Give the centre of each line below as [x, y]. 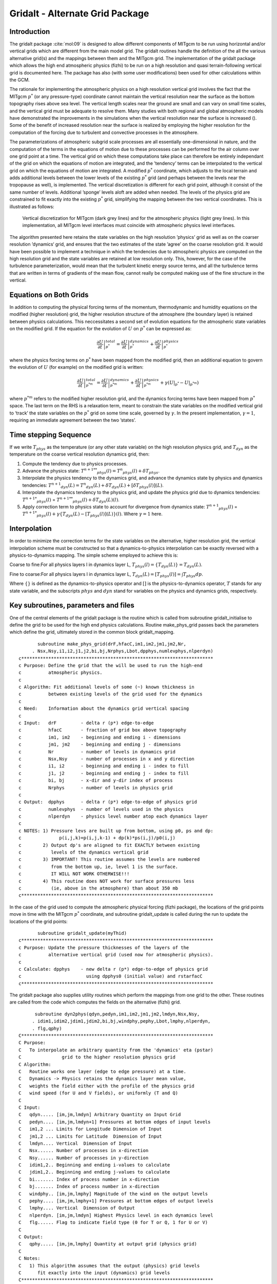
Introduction [30, 32]
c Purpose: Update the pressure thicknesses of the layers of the [104, 947]
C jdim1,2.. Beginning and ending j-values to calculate [94, 1172]
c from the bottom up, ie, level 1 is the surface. [98, 866]
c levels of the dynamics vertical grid [84, 852]
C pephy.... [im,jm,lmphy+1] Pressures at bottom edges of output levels [116, 1201]
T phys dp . [193, 574]
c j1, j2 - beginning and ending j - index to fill [104, 773]
